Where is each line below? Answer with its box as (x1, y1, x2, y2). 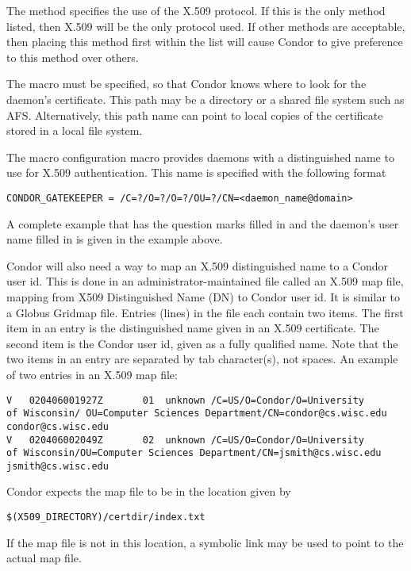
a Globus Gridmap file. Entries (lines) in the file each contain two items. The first (6, 304, 404, 320)
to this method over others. (6, 48, 139, 65)
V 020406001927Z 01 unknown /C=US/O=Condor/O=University (6, 394, 365, 406)
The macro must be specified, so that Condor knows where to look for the (6, 75, 367, 92)
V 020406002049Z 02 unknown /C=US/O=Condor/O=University (6, 434, 365, 446)
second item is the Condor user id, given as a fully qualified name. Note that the (6, 335, 398, 351)
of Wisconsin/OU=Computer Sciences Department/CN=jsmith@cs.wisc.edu (6, 447, 382, 459)
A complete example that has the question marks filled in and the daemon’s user (6, 215, 399, 232)
